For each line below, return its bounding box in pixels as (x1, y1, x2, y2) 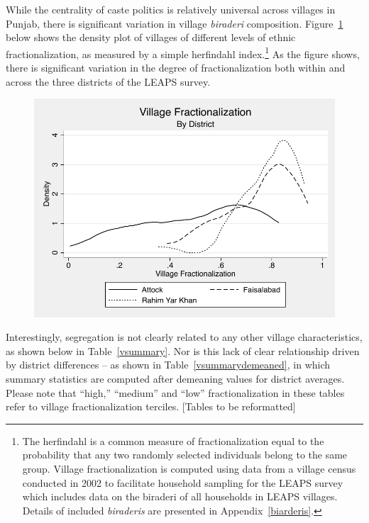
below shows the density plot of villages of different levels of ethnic (6, 30, 296, 45)
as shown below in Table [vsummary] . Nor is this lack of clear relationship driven (6, 343, 360, 358)
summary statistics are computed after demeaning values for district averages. (6, 371, 345, 386)
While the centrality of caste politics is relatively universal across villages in (6, 2, 336, 16)
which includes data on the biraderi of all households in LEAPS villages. (22, 489, 338, 504)
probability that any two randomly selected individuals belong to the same (22, 447, 348, 462)
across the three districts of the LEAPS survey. (6, 74, 211, 89)
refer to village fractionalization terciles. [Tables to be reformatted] (6, 399, 296, 414)
